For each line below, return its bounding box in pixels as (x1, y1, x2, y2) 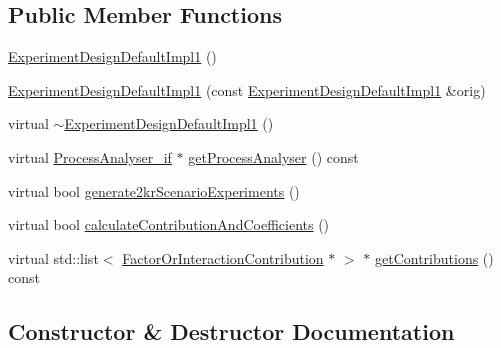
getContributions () (374, 247, 494, 268)
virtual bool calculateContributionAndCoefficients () (8, 214, 330, 235)
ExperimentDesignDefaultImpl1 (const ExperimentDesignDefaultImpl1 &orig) (8, 79, 486, 100)
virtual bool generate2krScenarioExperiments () (8, 180, 300, 201)
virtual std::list (8, 247, 99, 268)
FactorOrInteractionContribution (122, 247, 324, 268)
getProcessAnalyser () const (188, 146, 359, 167)
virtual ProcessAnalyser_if (8, 146, 172, 167)
